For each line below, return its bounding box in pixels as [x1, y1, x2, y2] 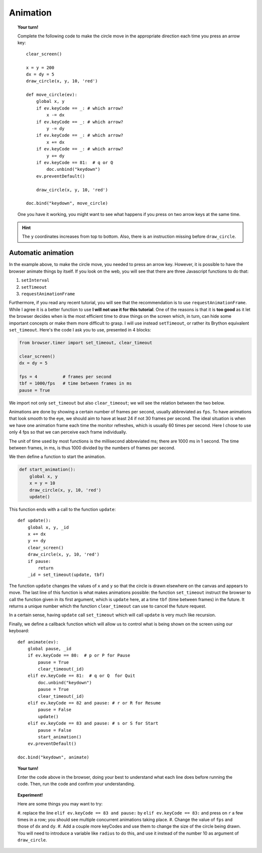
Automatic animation [9, 249, 74, 257]
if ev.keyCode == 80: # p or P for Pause [27, 653, 131, 658]
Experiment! [17, 792, 43, 798]
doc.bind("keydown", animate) [17, 755, 90, 760]
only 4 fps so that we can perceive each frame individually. [9, 429, 127, 435]
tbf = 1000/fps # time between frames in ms [19, 381, 132, 386]
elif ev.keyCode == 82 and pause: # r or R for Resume [27, 700, 161, 706]
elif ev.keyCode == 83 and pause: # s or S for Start [27, 721, 159, 726]
